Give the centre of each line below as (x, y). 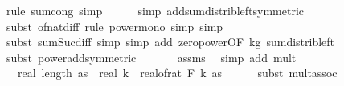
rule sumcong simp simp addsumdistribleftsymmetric (155, 10)
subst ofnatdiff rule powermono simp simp (115, 26)
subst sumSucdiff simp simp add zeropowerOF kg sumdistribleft (170, 42)
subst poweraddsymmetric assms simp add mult (151, 57)
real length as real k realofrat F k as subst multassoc (177, 73)
